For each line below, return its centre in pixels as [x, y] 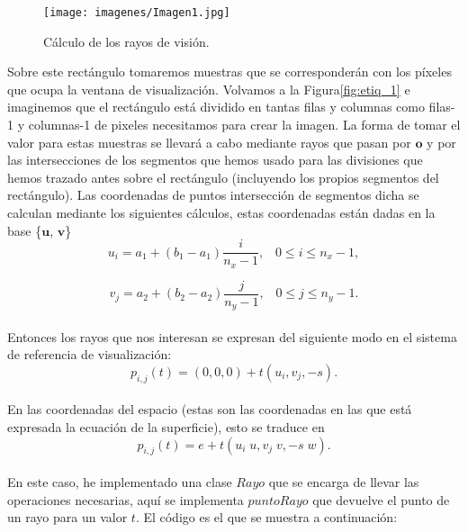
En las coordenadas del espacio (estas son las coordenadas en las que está [210, 409]
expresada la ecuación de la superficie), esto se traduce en [166, 426]
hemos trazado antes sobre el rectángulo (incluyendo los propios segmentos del [223, 177]
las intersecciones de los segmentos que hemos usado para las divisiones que [215, 160]
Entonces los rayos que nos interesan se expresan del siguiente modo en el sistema [232, 336]
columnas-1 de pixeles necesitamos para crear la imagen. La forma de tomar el [244, 125]
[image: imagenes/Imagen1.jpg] [137, 13]
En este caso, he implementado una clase [120, 481]
